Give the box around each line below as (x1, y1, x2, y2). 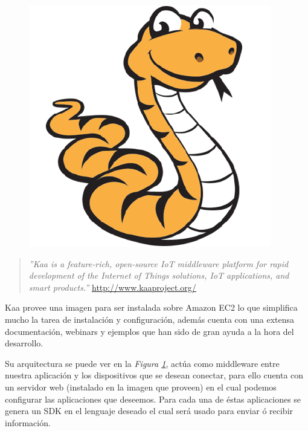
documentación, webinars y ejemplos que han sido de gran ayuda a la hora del (5, 325, 294, 337)
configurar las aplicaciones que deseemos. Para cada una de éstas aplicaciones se (5, 392, 301, 405)
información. (5, 416, 51, 429)
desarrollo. (5, 337, 43, 349)
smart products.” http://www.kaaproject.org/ (28, 280, 196, 293)
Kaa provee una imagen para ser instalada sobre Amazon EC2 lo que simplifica (5, 301, 298, 314)
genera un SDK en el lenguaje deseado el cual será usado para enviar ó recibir (5, 404, 294, 417)
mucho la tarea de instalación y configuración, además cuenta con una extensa (5, 313, 295, 325)
